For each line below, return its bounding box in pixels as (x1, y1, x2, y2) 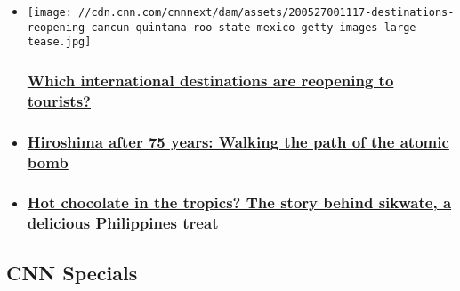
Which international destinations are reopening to (27, 69, 394, 91)
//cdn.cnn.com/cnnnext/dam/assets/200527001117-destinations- (78, 6, 455, 19)
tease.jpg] (27, 36, 92, 49)
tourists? (27, 89, 91, 111)
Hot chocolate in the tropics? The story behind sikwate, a (27, 191, 452, 214)
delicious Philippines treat (27, 212, 219, 234)
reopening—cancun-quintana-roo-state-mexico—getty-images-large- (27, 20, 423, 34)
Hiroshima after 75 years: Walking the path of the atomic (27, 130, 449, 152)
